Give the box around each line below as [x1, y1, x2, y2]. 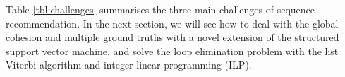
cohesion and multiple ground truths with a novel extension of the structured [6, 30, 339, 45]
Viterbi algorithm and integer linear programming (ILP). [6, 57, 252, 72]
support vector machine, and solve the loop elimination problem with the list [6, 43, 339, 58]
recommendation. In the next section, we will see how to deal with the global [6, 16, 339, 30]
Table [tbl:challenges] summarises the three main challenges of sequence [6, 2, 315, 16]
